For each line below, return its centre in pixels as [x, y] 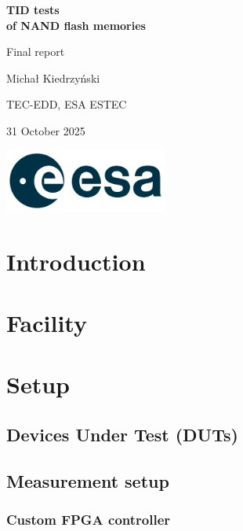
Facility [47, 322]
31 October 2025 [46, 130]
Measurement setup [88, 480]
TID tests [33, 9]
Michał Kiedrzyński [53, 77]
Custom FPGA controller [89, 519]
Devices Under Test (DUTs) [122, 434]
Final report [36, 52]
